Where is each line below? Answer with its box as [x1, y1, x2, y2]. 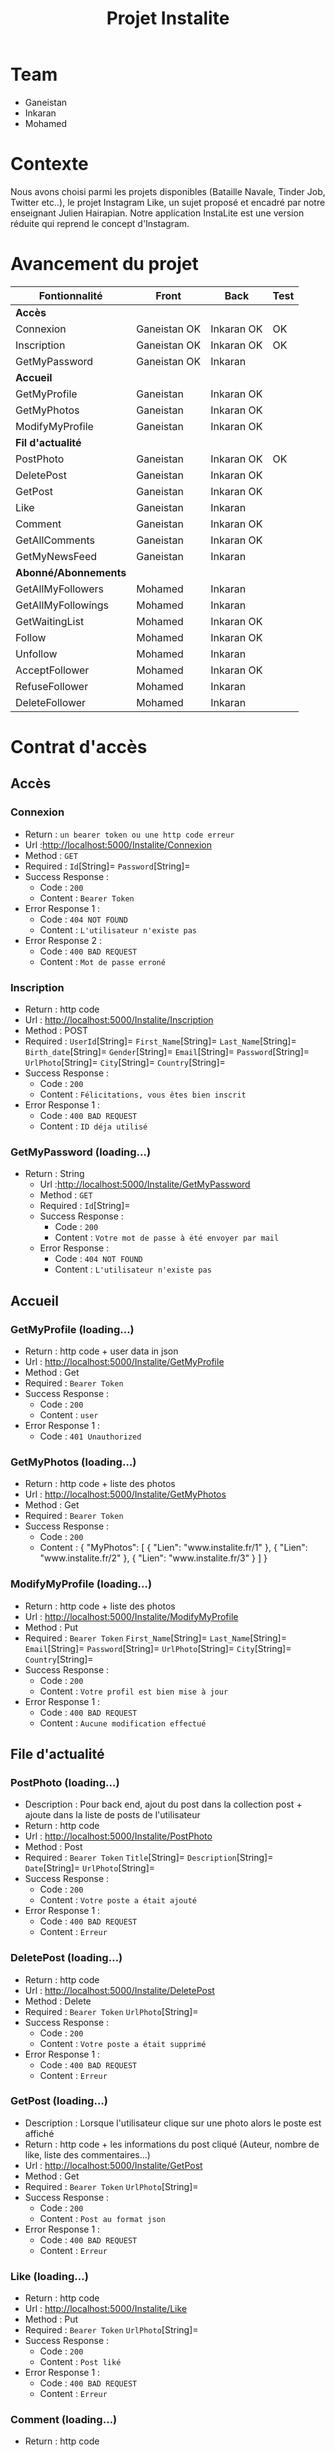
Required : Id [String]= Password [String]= [24, 860, 191, 872]
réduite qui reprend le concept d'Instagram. [10, 217, 190, 229]
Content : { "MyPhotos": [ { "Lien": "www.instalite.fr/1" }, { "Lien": [39, 1542, 308, 1554]
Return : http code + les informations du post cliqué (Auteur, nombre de [24, 2138, 320, 2150]
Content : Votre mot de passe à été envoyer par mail [54, 1232, 280, 1244]
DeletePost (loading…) [10, 1951, 123, 1965]
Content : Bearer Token [39, 892, 135, 904]
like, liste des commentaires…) [24, 2148, 151, 2161]
